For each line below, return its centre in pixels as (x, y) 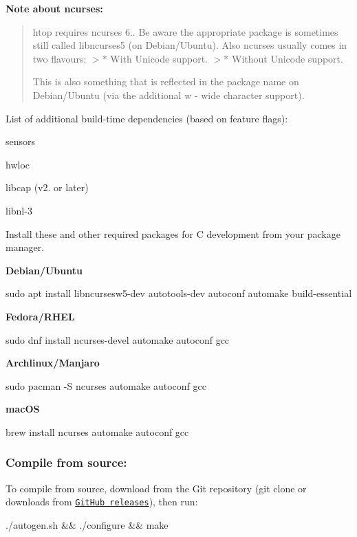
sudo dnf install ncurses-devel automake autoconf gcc (118, 339)
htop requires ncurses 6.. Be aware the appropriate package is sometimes (185, 31)
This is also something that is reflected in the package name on (166, 81)
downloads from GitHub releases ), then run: (102, 502)
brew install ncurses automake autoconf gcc (97, 431)
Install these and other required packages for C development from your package (173, 233)
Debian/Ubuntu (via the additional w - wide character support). (169, 95)
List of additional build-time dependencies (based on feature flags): (147, 118)
